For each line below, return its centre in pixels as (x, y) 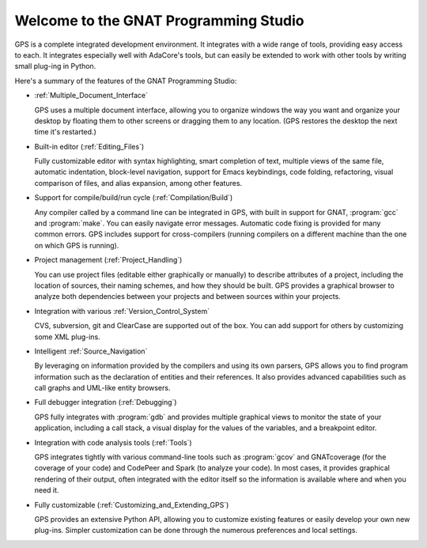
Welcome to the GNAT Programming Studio (159, 21)
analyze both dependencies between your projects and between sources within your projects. (188, 297)
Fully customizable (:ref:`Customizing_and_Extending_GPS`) (132, 505)
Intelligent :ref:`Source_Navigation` (91, 351)
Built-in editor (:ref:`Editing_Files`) (89, 146)
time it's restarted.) (65, 132)
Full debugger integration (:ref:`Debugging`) (106, 402)
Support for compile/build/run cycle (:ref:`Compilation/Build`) (134, 198)
